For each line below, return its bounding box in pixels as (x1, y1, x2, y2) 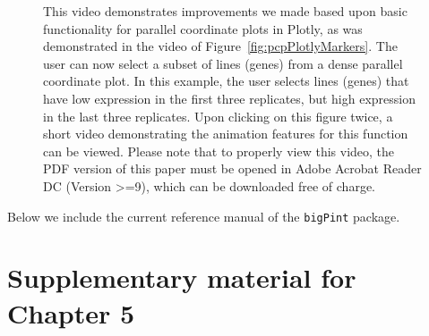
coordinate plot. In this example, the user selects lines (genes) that (43, 71, 409, 90)
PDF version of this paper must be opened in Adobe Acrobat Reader (43, 159, 422, 178)
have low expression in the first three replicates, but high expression (43, 88, 416, 107)
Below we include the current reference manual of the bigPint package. (7, 206, 400, 225)
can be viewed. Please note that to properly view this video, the (43, 141, 395, 160)
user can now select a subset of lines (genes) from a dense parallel (43, 54, 403, 72)
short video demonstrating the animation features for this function (43, 124, 408, 143)
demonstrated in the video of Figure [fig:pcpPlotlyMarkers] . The (43, 37, 398, 55)
